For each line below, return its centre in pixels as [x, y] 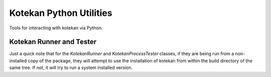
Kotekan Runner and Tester [53, 42]
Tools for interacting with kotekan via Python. [56, 28]
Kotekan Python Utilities [61, 13]
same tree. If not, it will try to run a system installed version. [71, 68]
